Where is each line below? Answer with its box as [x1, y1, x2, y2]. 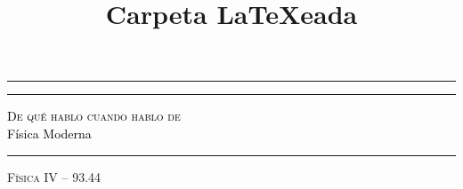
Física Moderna [7, 123, 92, 142]
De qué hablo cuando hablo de [7, 106, 181, 125]
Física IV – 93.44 [7, 167, 102, 185]
